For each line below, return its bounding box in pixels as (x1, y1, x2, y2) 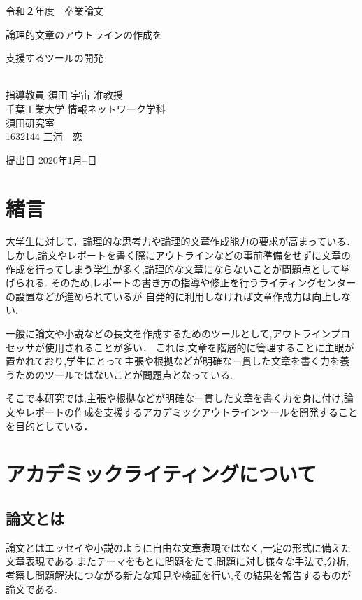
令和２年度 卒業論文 (6, 4, 103, 18)
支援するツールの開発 (6, 50, 103, 65)
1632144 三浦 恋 (6, 129, 82, 144)
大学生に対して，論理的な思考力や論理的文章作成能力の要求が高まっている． (6, 234, 356, 249)
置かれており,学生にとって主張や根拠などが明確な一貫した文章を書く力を (6, 354, 340, 368)
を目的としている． (6, 418, 94, 433)
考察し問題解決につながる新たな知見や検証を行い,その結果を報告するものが (6, 567, 351, 582)
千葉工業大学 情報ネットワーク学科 (6, 101, 166, 116)
